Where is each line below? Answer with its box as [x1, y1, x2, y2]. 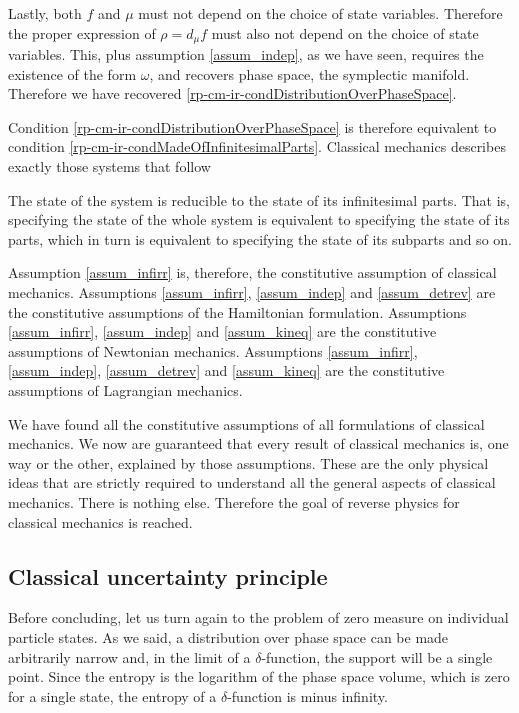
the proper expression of [8, 22, 156, 43]
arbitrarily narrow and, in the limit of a [8, 646, 251, 667]
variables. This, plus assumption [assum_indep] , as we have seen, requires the [8, 44, 484, 65]
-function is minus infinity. [227, 685, 388, 706]
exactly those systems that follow [8, 156, 211, 177]
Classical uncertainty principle [8, 560, 328, 591]
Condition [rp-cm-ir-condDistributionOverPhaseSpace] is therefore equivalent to [8, 116, 497, 137]
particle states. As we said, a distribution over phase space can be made [8, 626, 449, 647]
